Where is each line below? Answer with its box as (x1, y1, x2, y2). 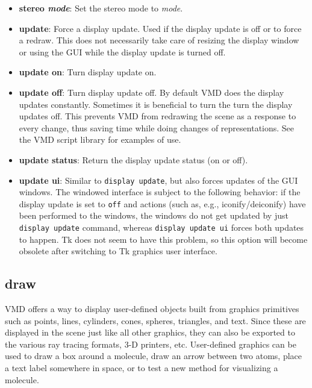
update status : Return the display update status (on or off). (19, 153, 248, 166)
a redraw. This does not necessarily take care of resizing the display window (19, 34, 299, 46)
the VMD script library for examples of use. (19, 133, 181, 146)
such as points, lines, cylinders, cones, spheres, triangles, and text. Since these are (5, 314, 306, 327)
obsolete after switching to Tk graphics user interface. (19, 245, 217, 257)
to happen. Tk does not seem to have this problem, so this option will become (19, 233, 308, 245)
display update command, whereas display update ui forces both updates (19, 221, 304, 234)
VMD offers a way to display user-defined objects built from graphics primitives (5, 302, 299, 315)
